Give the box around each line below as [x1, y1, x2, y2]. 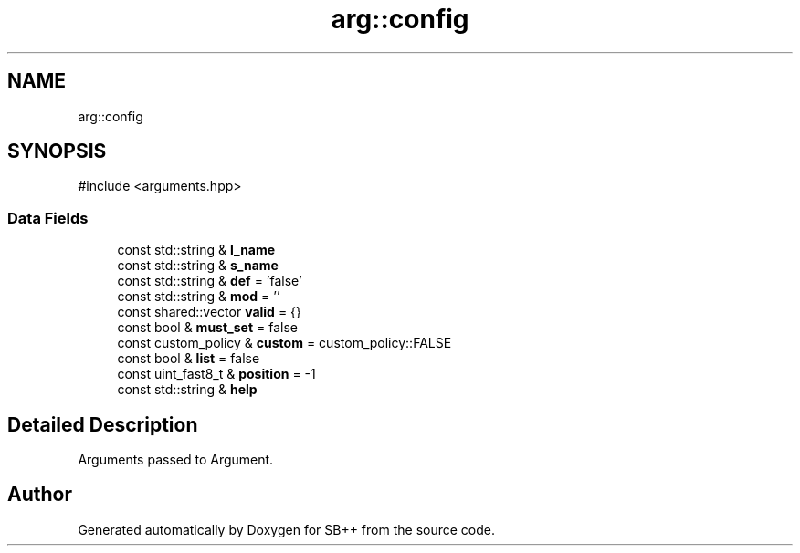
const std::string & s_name [117, 257, 279, 274]
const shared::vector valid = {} [117, 304, 302, 320]
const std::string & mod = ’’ [117, 288, 280, 305]
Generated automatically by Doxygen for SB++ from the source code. [78, 521, 495, 537]
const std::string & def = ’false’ [117, 273, 302, 289]
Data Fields [7, 208, 89, 227]
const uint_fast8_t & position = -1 [117, 366, 316, 382]
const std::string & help [117, 381, 258, 398]
